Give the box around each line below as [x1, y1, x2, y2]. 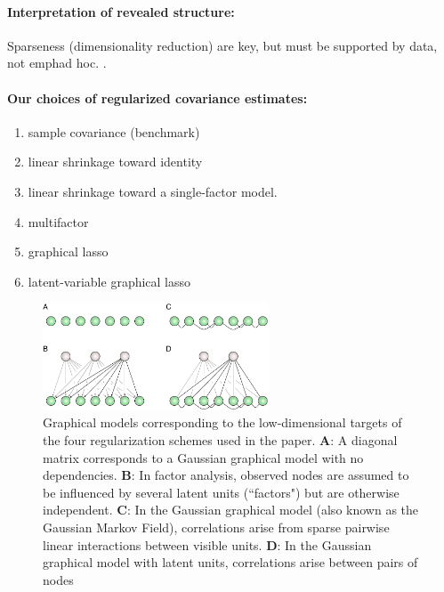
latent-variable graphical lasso [28, 272, 191, 290]
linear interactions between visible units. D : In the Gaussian [43, 535, 372, 554]
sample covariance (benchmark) [28, 122, 200, 141]
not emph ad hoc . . [7, 53, 107, 72]
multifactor [28, 212, 89, 231]
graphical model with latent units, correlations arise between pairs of [43, 553, 418, 572]
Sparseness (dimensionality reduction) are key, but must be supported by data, [7, 36, 438, 54]
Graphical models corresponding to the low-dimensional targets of [43, 413, 402, 432]
